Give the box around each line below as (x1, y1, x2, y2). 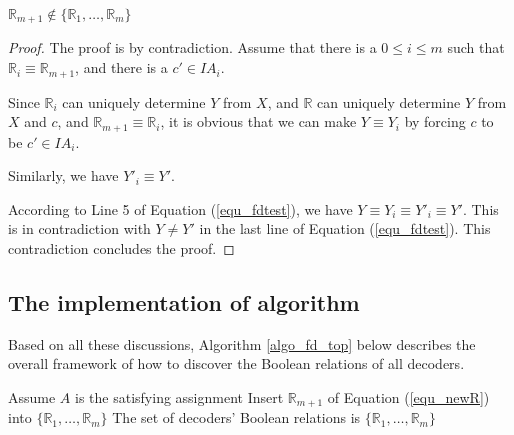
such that (447, 37, 505, 58)
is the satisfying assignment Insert (75, 386, 284, 407)
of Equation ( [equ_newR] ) (327, 386, 490, 407)
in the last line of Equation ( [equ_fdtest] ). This (199, 218, 491, 239)
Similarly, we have (8, 165, 119, 186)
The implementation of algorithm (8, 286, 360, 317)
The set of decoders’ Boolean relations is (112, 407, 361, 428)
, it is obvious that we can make (160, 111, 357, 132)
